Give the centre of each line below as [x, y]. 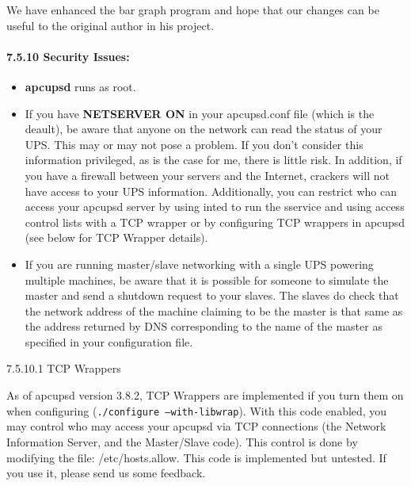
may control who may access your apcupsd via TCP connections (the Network [196, 426]
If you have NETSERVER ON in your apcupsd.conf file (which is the [200, 113]
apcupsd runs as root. [80, 86]
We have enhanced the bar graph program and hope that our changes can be [193, 10]
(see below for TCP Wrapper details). [116, 237]
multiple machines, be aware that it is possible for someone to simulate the [207, 279]
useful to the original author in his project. [110, 25]
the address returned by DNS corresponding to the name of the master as [204, 326]
